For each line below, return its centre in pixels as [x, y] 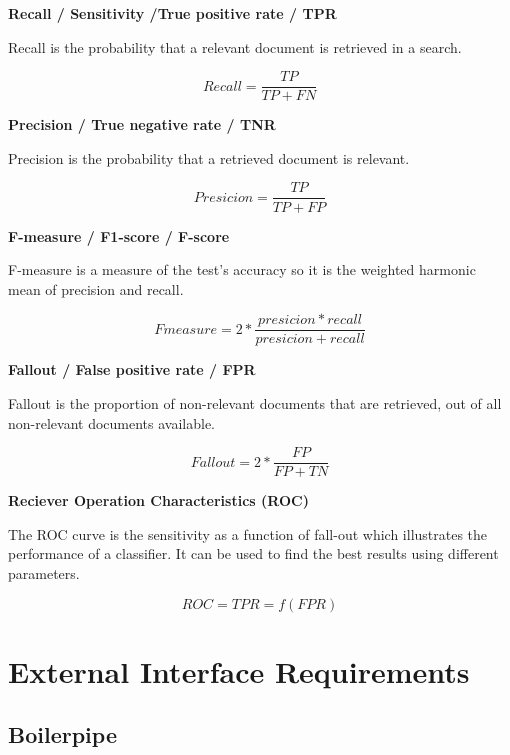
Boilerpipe [62, 734]
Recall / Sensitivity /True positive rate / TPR [172, 13]
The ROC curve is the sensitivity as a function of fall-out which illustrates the [248, 533]
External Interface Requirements [239, 670]
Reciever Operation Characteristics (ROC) [158, 500]
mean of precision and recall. [96, 288]
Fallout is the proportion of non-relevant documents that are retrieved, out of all [255, 402]
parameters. [44, 572]
